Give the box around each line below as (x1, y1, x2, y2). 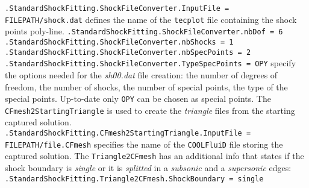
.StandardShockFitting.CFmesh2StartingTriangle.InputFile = (5, 129, 251, 138)
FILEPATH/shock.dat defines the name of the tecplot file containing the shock (5, 13, 297, 25)
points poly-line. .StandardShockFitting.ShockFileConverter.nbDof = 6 (5, 25, 283, 37)
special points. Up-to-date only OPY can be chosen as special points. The (5, 92, 271, 105)
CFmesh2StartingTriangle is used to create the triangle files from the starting (5, 104, 295, 116)
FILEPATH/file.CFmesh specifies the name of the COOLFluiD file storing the (5, 137, 283, 150)
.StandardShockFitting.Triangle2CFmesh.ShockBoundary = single (5, 174, 264, 183)
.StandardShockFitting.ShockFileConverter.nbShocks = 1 (5, 37, 234, 46)
